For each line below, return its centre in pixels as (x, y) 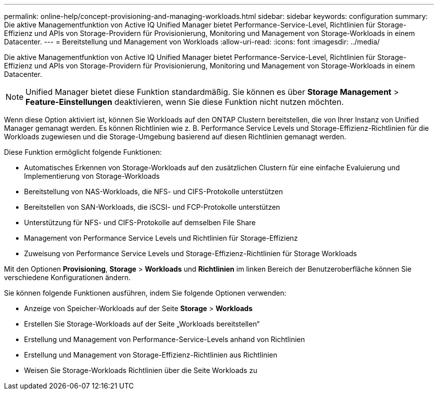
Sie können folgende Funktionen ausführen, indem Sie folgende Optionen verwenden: (145, 293)
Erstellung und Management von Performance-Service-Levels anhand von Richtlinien (164, 339)
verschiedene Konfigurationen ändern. (67, 277)
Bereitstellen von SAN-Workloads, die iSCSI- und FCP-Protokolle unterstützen (152, 207)
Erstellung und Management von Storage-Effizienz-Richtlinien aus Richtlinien (151, 355)
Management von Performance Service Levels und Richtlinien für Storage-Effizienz (161, 238)
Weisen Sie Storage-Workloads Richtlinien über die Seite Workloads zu (141, 370)
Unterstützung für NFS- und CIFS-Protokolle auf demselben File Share (140, 222)
